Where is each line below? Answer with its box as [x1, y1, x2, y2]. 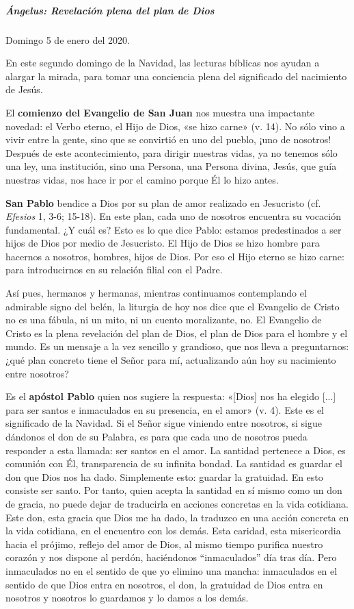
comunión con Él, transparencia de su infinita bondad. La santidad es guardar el [5, 456, 342, 471]
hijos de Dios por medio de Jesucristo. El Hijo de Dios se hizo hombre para [5, 236, 320, 250]
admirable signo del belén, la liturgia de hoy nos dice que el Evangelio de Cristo [5, 299, 340, 313]
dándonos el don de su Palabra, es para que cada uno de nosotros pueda [5, 430, 308, 443]
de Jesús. [5, 82, 43, 97]
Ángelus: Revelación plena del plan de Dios [5, 3, 215, 17]
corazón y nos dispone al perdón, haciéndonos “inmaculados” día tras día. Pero [5, 550, 337, 564]
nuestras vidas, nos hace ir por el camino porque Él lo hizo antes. [5, 172, 279, 186]
